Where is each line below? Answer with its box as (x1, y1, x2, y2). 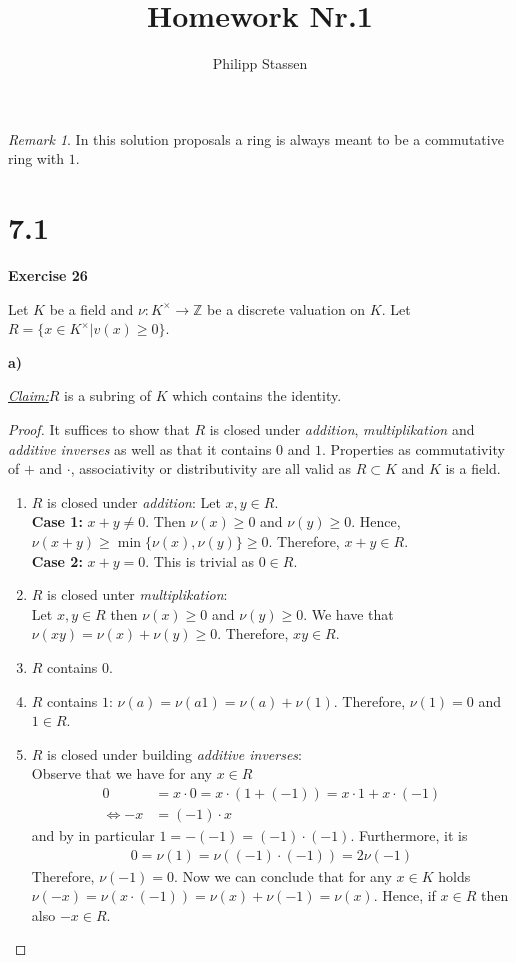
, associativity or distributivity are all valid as (70, 458, 352, 479)
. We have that (303, 603, 394, 624)
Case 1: (31, 511, 83, 532)
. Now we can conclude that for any (174, 865, 392, 886)
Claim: (8, 385, 49, 406)
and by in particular (31, 824, 155, 845)
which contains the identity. (172, 385, 342, 406)
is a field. (445, 458, 501, 479)
